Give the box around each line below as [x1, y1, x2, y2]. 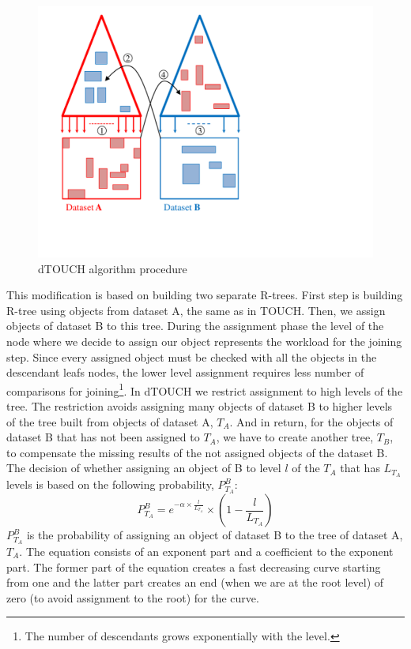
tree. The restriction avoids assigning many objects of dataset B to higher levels [6, 398, 393, 414]
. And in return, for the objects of [229, 413, 394, 430]
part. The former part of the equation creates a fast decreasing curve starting [6, 558, 381, 575]
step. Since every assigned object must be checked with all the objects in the [6, 348, 377, 365]
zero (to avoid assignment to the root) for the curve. [6, 589, 259, 606]
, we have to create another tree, [216, 429, 374, 445]
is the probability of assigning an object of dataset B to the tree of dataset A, [26, 527, 403, 543]
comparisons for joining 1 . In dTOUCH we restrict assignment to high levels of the [6, 380, 403, 399]
